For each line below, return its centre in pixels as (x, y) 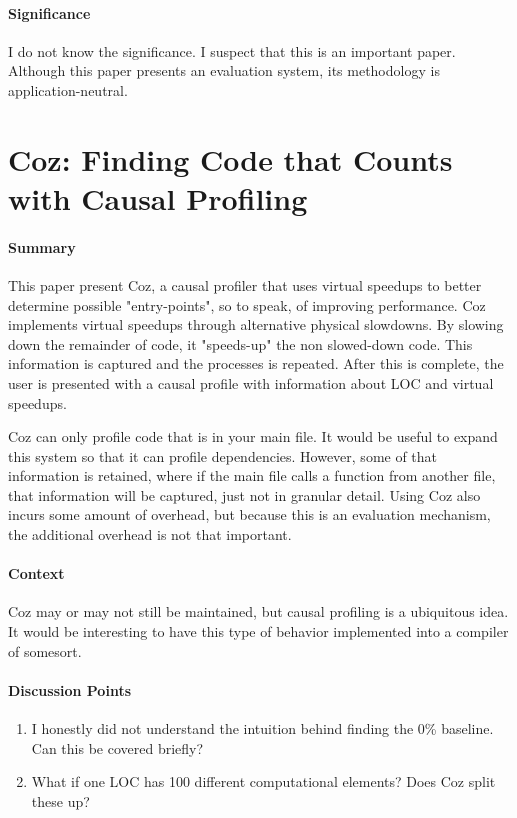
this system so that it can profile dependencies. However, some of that (223, 455)
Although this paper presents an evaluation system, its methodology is (224, 70)
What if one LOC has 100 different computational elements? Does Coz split (263, 781)
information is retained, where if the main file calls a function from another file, (252, 475)
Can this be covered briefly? (117, 747)
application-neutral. (68, 89)
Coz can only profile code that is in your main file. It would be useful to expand (253, 436)
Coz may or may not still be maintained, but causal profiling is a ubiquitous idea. (258, 611)
